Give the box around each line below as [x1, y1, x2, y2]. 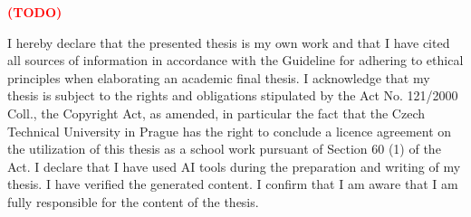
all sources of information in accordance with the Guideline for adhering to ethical [7, 51, 464, 70]
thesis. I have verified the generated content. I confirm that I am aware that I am [7, 175, 458, 193]
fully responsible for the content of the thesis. [7, 192, 259, 211]
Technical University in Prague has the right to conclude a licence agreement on [7, 121, 452, 140]
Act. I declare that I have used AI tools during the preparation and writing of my [7, 156, 461, 175]
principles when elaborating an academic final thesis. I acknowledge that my [7, 68, 430, 87]
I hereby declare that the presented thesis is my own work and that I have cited [7, 33, 450, 52]
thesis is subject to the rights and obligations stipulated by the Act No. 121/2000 [7, 86, 458, 105]
